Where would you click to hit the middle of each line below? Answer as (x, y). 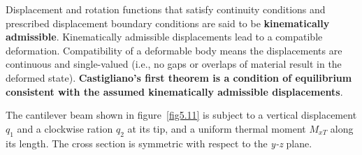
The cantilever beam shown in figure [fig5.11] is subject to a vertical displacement (181, 115)
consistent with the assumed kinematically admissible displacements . (174, 91)
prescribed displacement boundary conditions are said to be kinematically (168, 23)
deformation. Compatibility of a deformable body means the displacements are (174, 50)
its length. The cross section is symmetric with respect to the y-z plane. (159, 143)
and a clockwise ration (65, 128)
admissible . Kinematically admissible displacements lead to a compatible (164, 37)
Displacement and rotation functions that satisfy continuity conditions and (166, 9)
